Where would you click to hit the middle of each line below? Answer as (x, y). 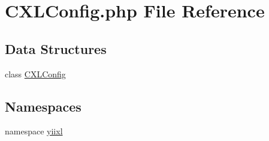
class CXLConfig (35, 73)
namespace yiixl (34, 131)
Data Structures (56, 48)
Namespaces (43, 106)
